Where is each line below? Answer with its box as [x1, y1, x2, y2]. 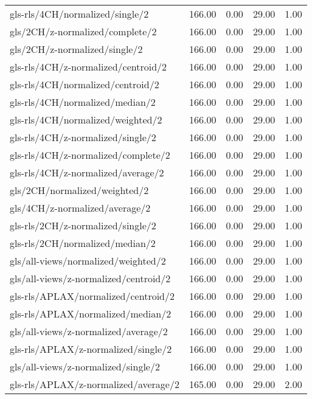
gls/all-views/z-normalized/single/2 [10, 359, 160, 373]
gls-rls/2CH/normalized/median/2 [10, 236, 156, 250]
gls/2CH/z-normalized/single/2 [10, 42, 143, 56]
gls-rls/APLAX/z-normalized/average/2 [10, 377, 179, 391]
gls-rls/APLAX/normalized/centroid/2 [10, 289, 175, 303]
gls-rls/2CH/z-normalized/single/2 [10, 218, 156, 232]
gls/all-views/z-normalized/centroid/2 [10, 271, 171, 285]
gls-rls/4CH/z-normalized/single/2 [10, 130, 156, 144]
